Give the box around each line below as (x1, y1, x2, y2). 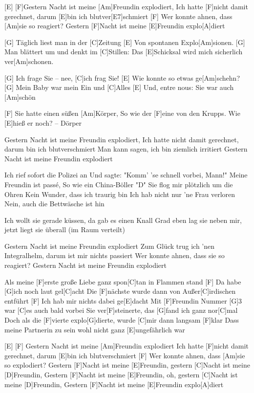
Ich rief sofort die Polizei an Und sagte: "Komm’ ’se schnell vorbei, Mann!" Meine (4, 170, 248, 180)
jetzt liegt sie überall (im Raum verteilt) (4, 224, 125, 235)
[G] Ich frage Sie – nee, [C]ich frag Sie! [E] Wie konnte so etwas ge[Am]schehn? (4, 72, 240, 83)
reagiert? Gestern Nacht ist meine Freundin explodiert (4, 260, 167, 270)
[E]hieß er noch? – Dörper (4, 117, 82, 128)
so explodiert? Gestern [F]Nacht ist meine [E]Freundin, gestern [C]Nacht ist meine (4, 360, 250, 370)
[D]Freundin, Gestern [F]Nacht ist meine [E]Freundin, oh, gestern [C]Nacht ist (4, 370, 238, 379)
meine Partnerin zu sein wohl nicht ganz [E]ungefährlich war (4, 324, 185, 334)
